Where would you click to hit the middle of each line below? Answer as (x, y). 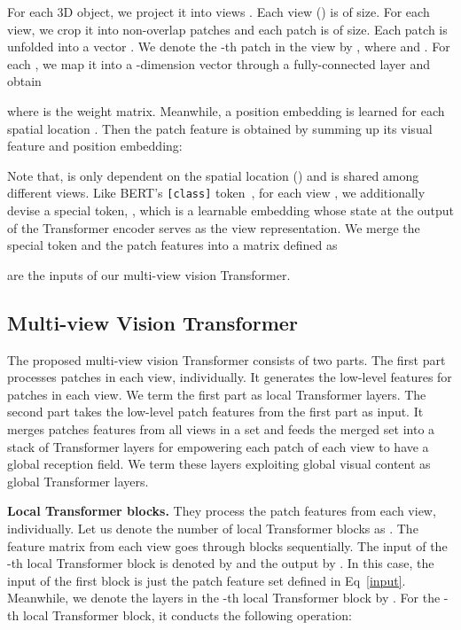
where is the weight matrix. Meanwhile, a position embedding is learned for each (226, 110)
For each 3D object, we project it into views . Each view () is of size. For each (219, 12)
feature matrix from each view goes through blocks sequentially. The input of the (227, 545)
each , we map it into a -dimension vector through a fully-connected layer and (219, 63)
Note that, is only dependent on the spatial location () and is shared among (213, 175)
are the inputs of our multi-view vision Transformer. (149, 274)
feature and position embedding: (95, 146)
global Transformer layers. (78, 481)
